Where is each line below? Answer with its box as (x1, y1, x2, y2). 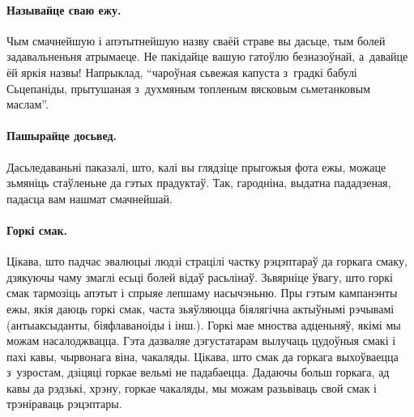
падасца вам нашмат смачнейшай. (6, 189, 173, 206)
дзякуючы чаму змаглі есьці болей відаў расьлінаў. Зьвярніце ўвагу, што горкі (6, 268, 393, 285)
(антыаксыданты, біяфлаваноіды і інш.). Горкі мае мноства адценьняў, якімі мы (6, 316, 401, 333)
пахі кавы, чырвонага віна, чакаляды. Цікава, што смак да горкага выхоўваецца (6, 347, 399, 364)
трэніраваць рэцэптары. (6, 395, 122, 412)
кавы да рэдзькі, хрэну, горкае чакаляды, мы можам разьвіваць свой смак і (6, 379, 377, 396)
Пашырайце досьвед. (6, 127, 117, 144)
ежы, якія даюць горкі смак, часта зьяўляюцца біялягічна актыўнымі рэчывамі (6, 300, 395, 317)
